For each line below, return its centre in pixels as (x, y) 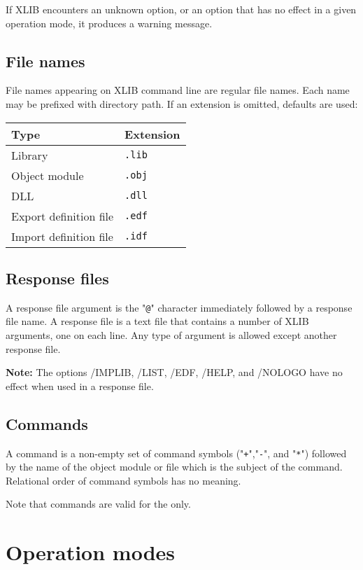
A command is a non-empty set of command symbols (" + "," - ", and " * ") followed (176, 453)
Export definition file (63, 216)
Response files (57, 278)
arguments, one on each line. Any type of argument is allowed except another (171, 335)
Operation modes (91, 552)
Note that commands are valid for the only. (98, 504)
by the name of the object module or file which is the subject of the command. (174, 467)
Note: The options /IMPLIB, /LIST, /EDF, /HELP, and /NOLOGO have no (174, 372)
